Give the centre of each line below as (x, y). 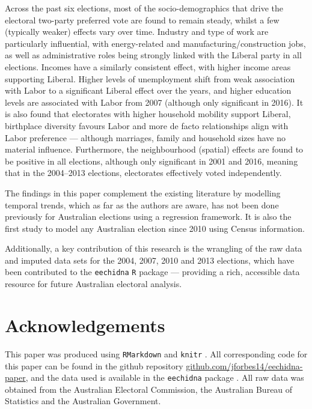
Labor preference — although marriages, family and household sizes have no (145, 137)
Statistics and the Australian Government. (83, 401)
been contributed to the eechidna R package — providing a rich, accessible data (152, 272)
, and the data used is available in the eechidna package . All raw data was (165, 377)
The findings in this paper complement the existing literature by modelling (143, 192)
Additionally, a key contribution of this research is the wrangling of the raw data (154, 248)
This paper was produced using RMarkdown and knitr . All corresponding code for (156, 353)
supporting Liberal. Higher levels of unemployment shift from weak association (150, 78)
